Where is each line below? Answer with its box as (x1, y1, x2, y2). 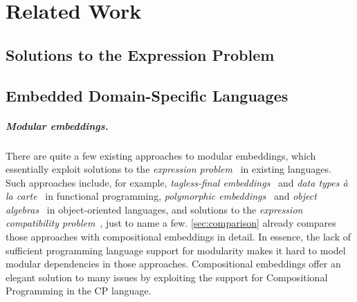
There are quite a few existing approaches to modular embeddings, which (6, 148, 316, 162)
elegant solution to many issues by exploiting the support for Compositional (6, 270, 328, 284)
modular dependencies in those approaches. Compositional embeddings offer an (6, 256, 341, 271)
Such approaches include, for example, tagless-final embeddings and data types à (6, 175, 348, 189)
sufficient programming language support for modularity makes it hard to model (6, 243, 346, 257)
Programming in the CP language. (6, 283, 152, 298)
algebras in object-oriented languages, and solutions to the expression (6, 202, 303, 216)
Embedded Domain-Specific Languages (6, 84, 289, 106)
